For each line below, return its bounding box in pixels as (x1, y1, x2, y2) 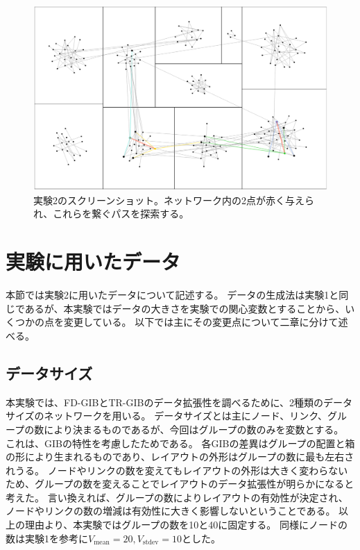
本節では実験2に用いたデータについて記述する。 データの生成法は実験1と (6, 287, 339, 302)
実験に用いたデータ (6, 247, 181, 276)
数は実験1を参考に (6, 531, 88, 545)
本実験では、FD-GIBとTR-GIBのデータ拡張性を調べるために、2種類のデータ (6, 394, 353, 409)
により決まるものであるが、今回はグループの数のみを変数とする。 (44, 422, 344, 436)
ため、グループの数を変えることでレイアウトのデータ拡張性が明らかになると (6, 476, 354, 491)
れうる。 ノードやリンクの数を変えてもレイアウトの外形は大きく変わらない (6, 462, 348, 477)
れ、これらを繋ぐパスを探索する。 (33, 206, 189, 221)
